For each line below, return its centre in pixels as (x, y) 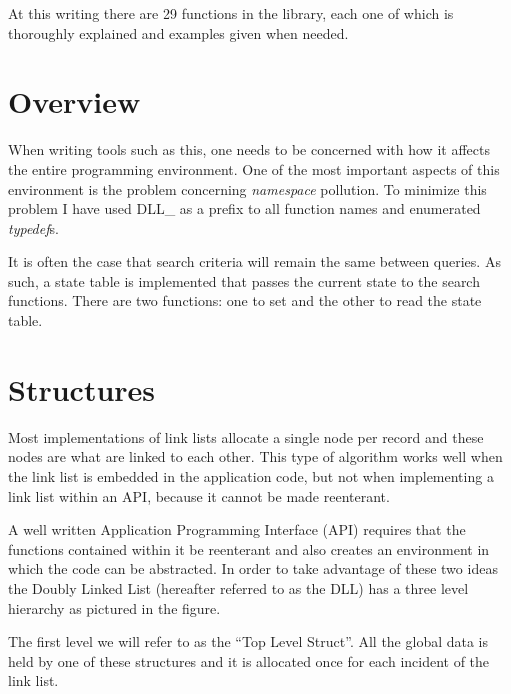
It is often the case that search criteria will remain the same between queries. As (254, 261)
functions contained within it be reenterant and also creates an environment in (249, 548)
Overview (74, 101)
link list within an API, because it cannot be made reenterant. (199, 495)
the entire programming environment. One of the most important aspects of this (254, 168)
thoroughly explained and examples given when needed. (178, 32)
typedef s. (33, 227)
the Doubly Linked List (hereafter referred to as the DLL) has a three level (238, 587)
